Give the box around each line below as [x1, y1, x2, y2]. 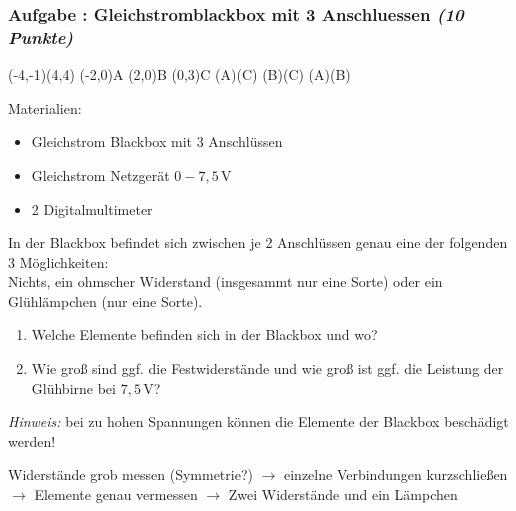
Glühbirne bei [31, 377, 116, 398]
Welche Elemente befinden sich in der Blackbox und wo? [31, 324, 378, 345]
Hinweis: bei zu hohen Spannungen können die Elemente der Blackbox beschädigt [8, 411, 509, 432]
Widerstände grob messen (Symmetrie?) [8, 464, 253, 485]
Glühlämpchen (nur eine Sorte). [8, 290, 203, 311]
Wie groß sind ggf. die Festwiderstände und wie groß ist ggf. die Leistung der [31, 358, 504, 379]
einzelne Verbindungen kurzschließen [284, 464, 508, 485]
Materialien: [8, 97, 82, 118]
